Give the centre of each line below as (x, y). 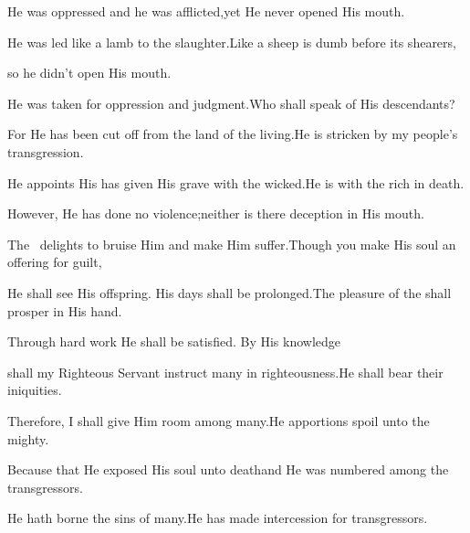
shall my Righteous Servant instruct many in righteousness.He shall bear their (225, 372)
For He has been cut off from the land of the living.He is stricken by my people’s (233, 134)
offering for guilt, (55, 262)
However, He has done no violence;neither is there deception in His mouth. (216, 213)
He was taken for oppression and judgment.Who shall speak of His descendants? (231, 103)
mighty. (28, 438)
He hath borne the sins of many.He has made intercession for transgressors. (218, 518)
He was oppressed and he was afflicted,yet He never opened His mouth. (206, 11)
